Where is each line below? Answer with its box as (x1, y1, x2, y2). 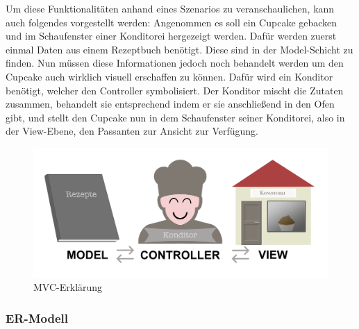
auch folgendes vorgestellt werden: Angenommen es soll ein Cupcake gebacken (6, 15, 337, 29)
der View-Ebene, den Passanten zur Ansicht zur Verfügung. (6, 124, 259, 138)
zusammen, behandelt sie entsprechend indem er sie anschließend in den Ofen (6, 96, 335, 111)
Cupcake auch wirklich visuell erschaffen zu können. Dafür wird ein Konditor (6, 69, 333, 83)
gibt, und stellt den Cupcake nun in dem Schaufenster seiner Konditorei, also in (6, 110, 345, 124)
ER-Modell (6, 309, 69, 326)
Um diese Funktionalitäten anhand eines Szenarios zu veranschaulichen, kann (6, 1, 335, 15)
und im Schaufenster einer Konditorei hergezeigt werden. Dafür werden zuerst (6, 28, 337, 43)
